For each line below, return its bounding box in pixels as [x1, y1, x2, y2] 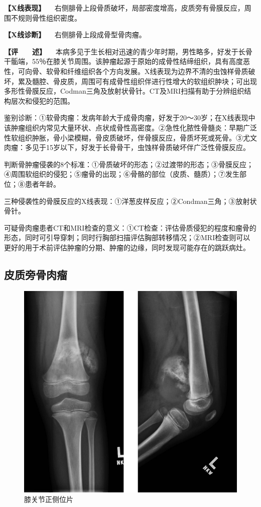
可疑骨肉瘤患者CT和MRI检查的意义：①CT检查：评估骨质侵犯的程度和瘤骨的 [4, 222, 256, 233]
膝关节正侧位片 [24, 494, 73, 504]
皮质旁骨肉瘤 [4, 266, 67, 282]
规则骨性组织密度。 [18, 12, 81, 23]
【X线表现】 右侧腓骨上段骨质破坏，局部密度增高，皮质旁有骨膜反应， [4, 3, 244, 13]
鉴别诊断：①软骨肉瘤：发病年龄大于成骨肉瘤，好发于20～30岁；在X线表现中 [4, 112, 255, 123]
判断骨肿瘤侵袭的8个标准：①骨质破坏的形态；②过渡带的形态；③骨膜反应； [4, 159, 253, 169]
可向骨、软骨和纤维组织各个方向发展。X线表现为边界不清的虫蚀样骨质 [18, 65, 248, 76]
